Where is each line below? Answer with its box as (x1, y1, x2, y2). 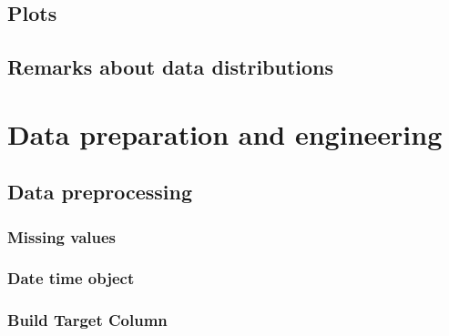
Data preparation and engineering (7, 115, 443, 152)
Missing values (7, 225, 117, 248)
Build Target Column (7, 309, 168, 331)
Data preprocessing (7, 178, 193, 206)
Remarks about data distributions (7, 53, 334, 81)
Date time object (7, 267, 135, 290)
